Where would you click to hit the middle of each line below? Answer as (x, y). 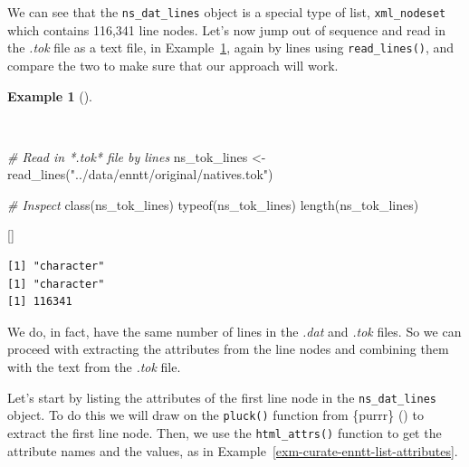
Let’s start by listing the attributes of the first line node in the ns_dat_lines (222, 397)
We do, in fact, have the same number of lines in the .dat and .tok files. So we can (234, 331)
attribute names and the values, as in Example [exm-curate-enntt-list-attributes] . (233, 450)
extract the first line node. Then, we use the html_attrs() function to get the (225, 432)
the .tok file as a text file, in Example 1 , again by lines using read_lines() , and (231, 48)
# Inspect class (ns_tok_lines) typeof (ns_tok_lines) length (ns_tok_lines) (213, 204)
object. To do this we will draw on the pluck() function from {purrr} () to (215, 415)
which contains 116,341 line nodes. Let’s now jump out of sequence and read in (226, 29)
